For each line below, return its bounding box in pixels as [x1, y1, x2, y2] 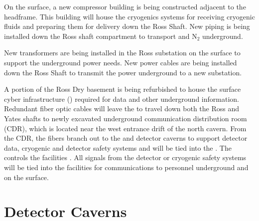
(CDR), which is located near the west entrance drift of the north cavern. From [4, 123, 247, 133]
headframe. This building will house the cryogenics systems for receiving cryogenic [4, 11, 255, 21]
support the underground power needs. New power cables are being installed [4, 57, 237, 67]
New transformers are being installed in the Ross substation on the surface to [4, 47, 241, 58]
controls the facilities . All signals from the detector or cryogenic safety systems [4, 152, 247, 163]
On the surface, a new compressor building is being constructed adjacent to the [4, 1, 246, 11]
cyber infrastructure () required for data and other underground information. [4, 93, 239, 104]
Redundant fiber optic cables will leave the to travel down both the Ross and [4, 103, 240, 114]
